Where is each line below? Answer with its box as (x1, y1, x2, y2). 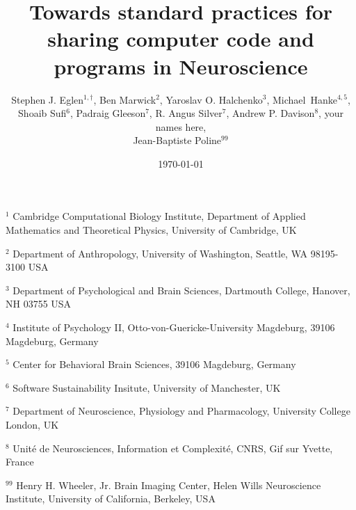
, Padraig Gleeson (70, 106, 146, 120)
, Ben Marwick (93, 92, 156, 106)
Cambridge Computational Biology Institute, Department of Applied (13, 209, 306, 223)
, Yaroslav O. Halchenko (159, 92, 263, 106)
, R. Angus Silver (149, 106, 222, 120)
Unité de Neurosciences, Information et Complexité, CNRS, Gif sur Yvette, (13, 440, 333, 455)
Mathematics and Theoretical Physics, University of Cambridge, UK (6, 223, 297, 237)
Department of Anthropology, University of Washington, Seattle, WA (13, 246, 307, 260)
